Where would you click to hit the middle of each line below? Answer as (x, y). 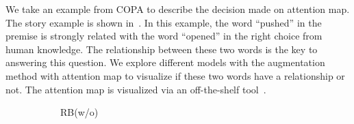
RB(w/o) (79, 112)
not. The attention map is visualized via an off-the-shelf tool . (136, 89)
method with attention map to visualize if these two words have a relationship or (175, 75)
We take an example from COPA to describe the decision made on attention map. (178, 9)
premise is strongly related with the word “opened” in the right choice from (164, 36)
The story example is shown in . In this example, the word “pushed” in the (164, 22)
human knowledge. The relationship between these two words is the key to (162, 49)
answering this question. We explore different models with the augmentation (165, 62)
